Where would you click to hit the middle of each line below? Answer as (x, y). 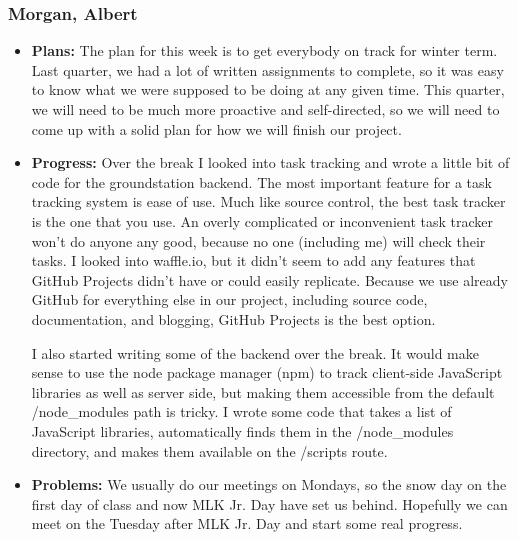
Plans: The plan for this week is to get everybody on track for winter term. (264, 50)
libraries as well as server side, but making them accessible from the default (263, 391)
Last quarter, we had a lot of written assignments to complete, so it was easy (267, 69)
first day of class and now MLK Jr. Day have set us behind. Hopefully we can (269, 503)
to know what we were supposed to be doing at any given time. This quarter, (268, 89)
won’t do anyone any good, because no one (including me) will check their (258, 240)
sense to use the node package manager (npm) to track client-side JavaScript (267, 372)
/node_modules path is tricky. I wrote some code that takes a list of (241, 411)
